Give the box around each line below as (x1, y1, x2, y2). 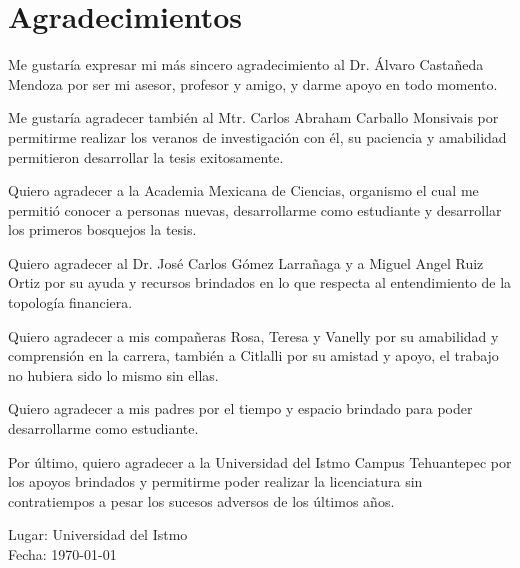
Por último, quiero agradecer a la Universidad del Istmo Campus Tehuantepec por (8, 451, 512, 472)
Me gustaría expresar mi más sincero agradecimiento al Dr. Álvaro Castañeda (8, 54, 484, 75)
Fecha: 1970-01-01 (8, 544, 117, 564)
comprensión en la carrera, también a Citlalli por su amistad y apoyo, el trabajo (8, 345, 499, 366)
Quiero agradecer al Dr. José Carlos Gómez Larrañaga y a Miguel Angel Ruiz (8, 252, 484, 273)
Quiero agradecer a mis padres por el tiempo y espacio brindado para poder (8, 398, 473, 419)
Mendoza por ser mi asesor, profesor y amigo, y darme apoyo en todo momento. (8, 73, 498, 94)
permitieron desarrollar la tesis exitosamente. (8, 146, 284, 167)
